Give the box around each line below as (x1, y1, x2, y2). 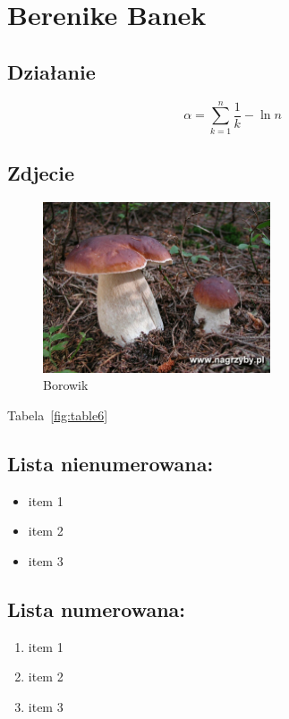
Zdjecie (7, 159, 75, 187)
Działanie (7, 57, 96, 85)
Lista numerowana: (7, 595, 186, 622)
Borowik (43, 376, 89, 394)
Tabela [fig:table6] (7, 405, 108, 424)
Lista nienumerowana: (7, 449, 214, 477)
